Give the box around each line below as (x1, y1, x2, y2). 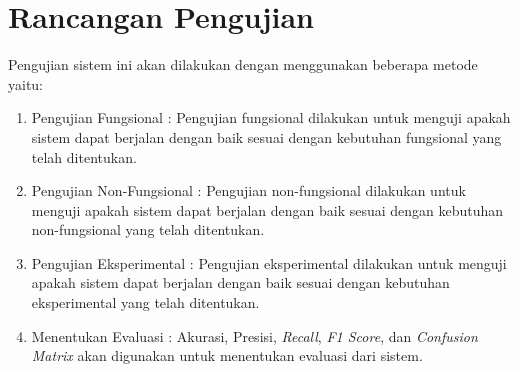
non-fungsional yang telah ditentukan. (31, 219, 265, 240)
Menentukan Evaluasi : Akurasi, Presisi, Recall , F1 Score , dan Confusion (31, 325, 478, 346)
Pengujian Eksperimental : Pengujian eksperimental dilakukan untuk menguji (31, 252, 507, 273)
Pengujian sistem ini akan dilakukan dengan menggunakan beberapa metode (8, 54, 478, 75)
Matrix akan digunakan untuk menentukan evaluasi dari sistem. (31, 345, 423, 366)
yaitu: (8, 73, 44, 94)
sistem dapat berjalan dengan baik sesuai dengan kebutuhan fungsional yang (31, 126, 502, 147)
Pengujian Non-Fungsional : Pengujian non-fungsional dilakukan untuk (31, 180, 466, 201)
